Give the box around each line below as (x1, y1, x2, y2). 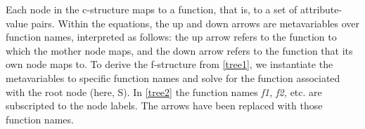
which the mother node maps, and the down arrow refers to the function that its (6, 43, 353, 57)
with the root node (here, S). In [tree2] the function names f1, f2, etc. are (6, 84, 322, 99)
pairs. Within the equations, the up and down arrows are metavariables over (31, 15, 359, 30)
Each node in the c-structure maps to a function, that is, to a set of (6, 2, 297, 16)
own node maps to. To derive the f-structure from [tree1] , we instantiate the (6, 57, 333, 72)
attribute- (300, 2, 342, 16)
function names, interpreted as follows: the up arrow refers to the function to (6, 29, 337, 44)
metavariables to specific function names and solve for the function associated (6, 70, 340, 85)
